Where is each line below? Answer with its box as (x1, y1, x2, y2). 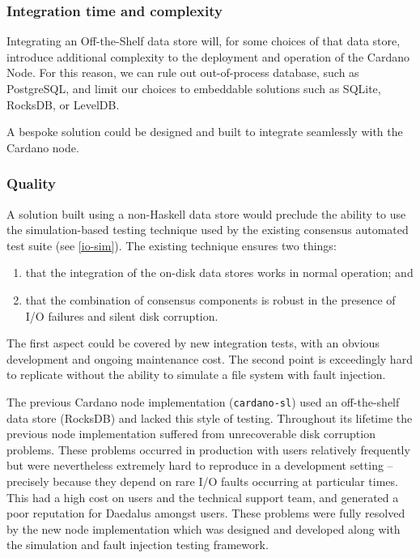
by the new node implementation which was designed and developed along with (6, 520, 401, 537)
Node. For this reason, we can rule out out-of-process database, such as (6, 64, 359, 81)
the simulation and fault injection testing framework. (6, 536, 269, 553)
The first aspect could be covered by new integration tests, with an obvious (6, 334, 380, 351)
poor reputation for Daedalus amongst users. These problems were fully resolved (6, 505, 405, 522)
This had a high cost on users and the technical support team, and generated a (6, 488, 399, 505)
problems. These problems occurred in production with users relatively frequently (6, 441, 410, 458)
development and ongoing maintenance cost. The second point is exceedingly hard (6, 350, 413, 367)
